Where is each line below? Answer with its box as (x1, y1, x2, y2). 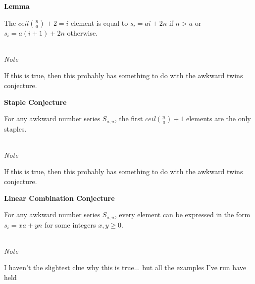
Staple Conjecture (4, 96, 67, 107)
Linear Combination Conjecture (4, 192, 115, 203)
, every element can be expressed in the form (114, 209, 251, 220)
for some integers (44, 219, 96, 230)
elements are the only (186, 113, 251, 124)
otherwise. (67, 27, 98, 38)
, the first (114, 113, 143, 124)
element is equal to (71, 17, 128, 28)
